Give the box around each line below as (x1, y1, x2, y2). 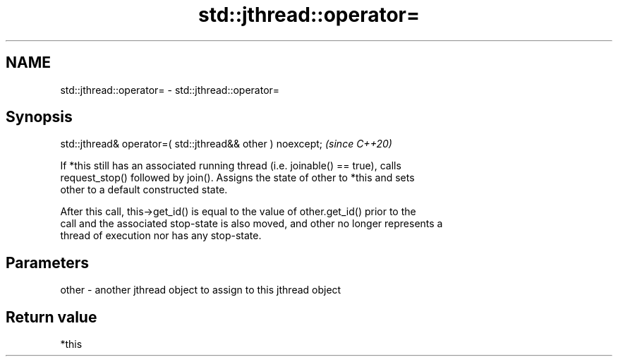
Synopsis (6, 108, 73, 126)
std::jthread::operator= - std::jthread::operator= (60, 83, 280, 96)
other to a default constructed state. (60, 183, 228, 196)
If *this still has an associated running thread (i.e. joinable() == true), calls (60, 159, 401, 172)
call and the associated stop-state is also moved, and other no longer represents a (60, 217, 443, 230)
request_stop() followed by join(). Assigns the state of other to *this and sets (60, 171, 415, 184)
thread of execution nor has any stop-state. (60, 229, 262, 242)
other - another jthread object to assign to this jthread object (60, 284, 341, 296)
